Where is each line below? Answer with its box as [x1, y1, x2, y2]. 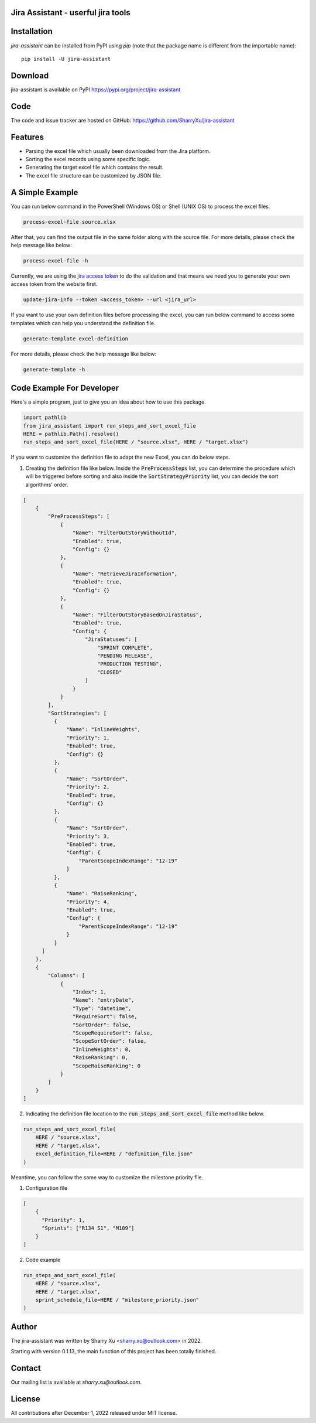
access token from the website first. [11, 281, 98, 288]
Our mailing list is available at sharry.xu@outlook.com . [11, 1378, 142, 1386]
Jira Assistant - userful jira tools [11, 8, 131, 18]
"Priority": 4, [66, 898, 110, 905]
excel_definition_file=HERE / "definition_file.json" [35, 1151, 193, 1157]
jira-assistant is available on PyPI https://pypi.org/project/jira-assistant [11, 86, 181, 93]
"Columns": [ [47, 972, 85, 979]
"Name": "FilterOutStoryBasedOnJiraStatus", [72, 612, 202, 618]
